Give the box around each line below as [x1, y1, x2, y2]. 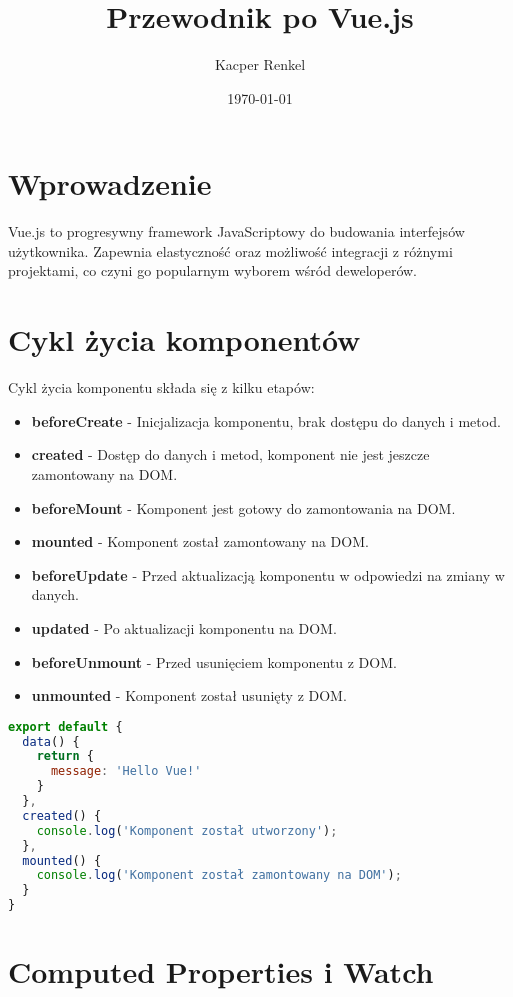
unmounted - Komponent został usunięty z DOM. [31, 685, 347, 706]
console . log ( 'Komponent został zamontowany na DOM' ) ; [36, 868, 402, 883]
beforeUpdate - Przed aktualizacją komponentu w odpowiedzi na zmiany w [31, 564, 505, 585]
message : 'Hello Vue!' [50, 764, 202, 779]
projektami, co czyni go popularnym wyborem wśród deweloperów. [8, 260, 418, 281]
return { [36, 749, 94, 764]
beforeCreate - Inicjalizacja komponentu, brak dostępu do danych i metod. [31, 410, 501, 431]
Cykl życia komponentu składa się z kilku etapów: [8, 377, 315, 398]
